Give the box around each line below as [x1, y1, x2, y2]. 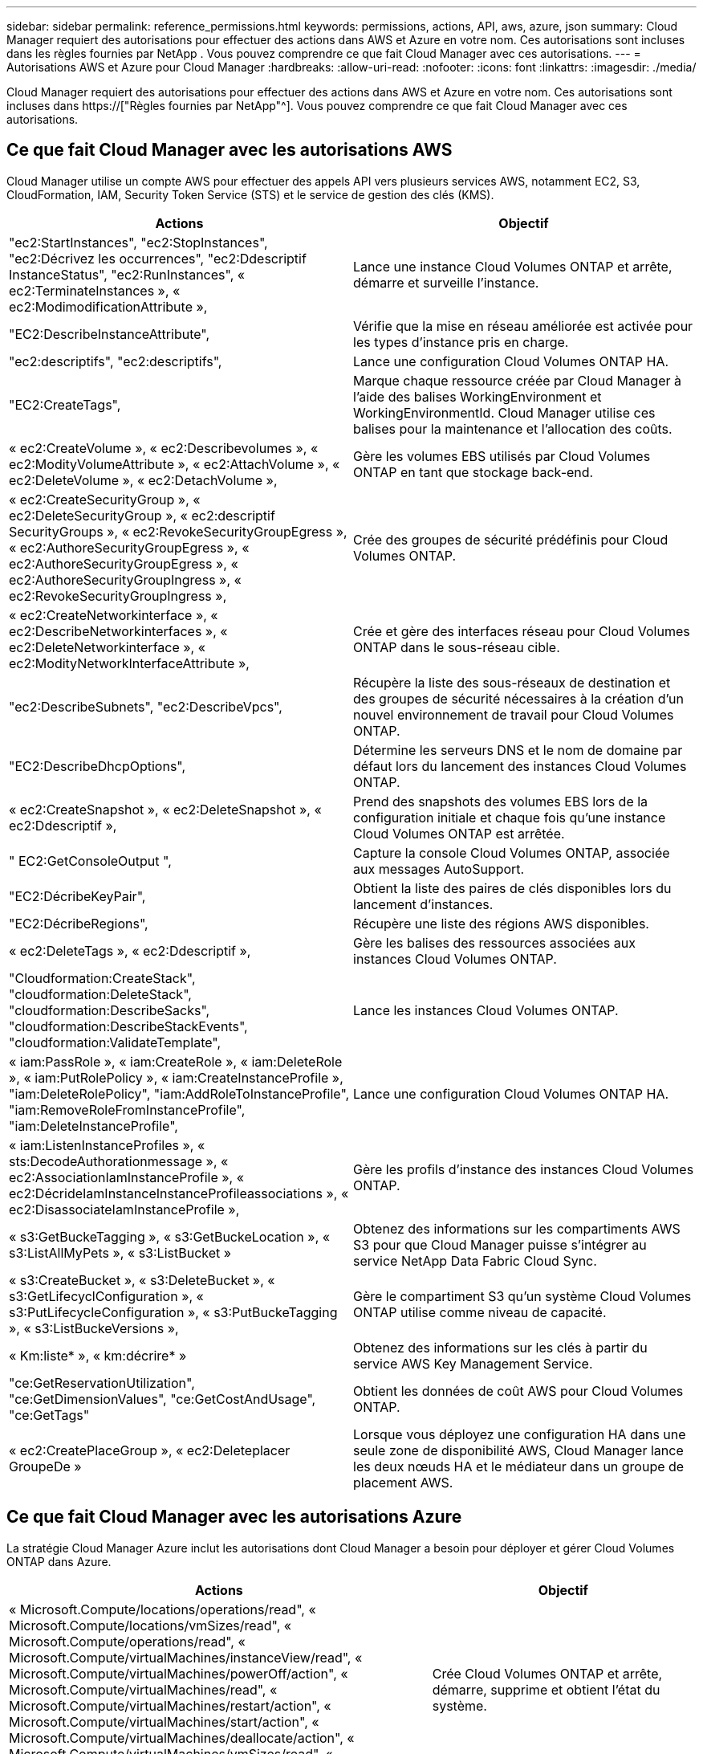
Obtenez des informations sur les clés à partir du [353, 1339, 648, 1356]
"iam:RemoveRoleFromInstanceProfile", [9, 1101, 246, 1118]
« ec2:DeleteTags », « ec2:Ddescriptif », [9, 942, 251, 959]
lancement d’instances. [353, 895, 494, 912]
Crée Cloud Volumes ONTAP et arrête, [432, 1665, 663, 1682]
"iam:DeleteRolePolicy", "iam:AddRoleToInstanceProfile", [9, 1085, 350, 1102]
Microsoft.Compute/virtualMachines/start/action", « [9, 1713, 319, 1730]
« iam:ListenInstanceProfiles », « [9, 1136, 205, 1153]
